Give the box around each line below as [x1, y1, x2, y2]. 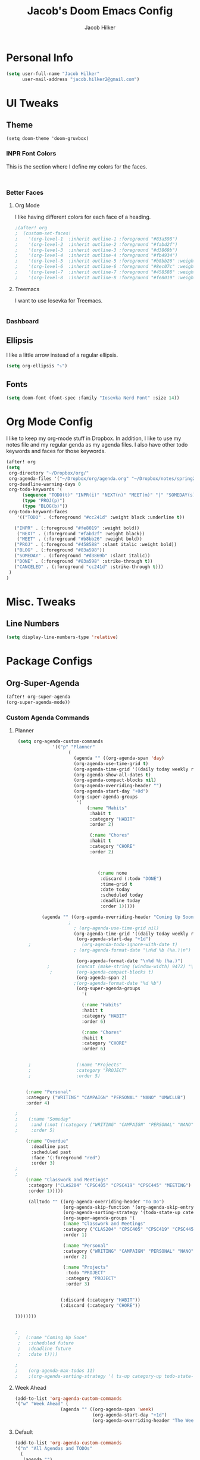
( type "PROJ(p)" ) [21, 498, 65, 504]
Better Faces [6, 188, 43, 196]
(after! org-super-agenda [6, 694, 70, 700]
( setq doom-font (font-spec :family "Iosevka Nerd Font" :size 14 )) [6, 395, 180, 401]
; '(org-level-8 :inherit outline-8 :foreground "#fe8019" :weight [14, 274, 196, 280]
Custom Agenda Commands [6, 713, 90, 722]
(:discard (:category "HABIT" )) [60, 1297, 141, 1303]
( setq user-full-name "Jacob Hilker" [6, 70, 100, 77]
